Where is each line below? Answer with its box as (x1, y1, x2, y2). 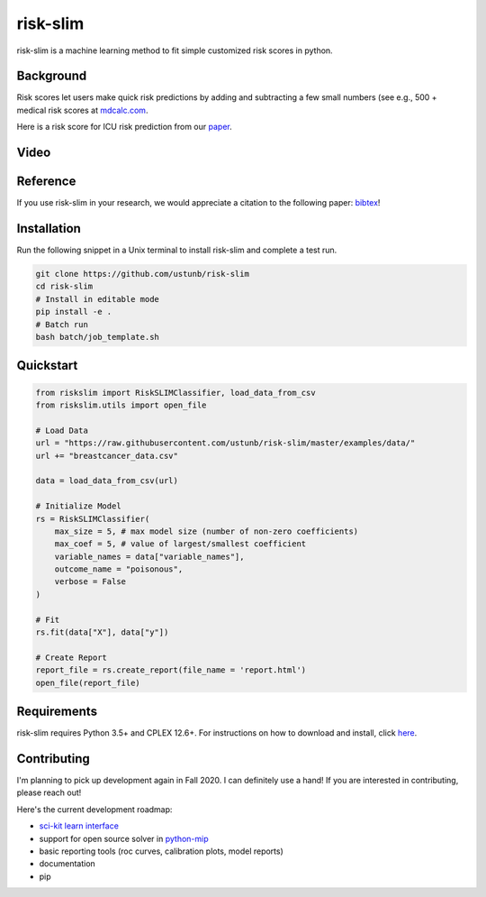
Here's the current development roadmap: (16, 803, 173, 815)
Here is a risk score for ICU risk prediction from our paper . (16, 122, 233, 133)
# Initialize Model (35, 501, 121, 511)
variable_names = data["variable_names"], (54, 551, 245, 562)
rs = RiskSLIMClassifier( (35, 514, 150, 524)
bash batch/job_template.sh (35, 332, 159, 342)
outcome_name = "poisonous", (54, 564, 184, 574)
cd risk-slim (35, 281, 94, 292)
